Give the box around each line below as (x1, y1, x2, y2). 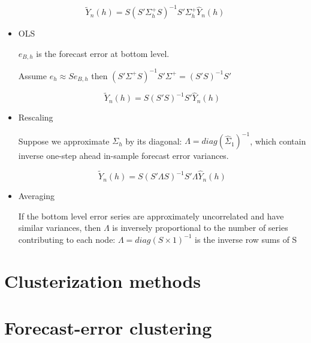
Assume (18, 69, 47, 82)
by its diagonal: (125, 134, 182, 147)
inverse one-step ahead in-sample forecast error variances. (18, 149, 229, 162)
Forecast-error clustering (4, 315, 212, 340)
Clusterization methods (4, 268, 201, 293)
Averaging (18, 189, 55, 202)
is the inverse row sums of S (195, 233, 297, 245)
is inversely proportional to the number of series (112, 221, 288, 234)
